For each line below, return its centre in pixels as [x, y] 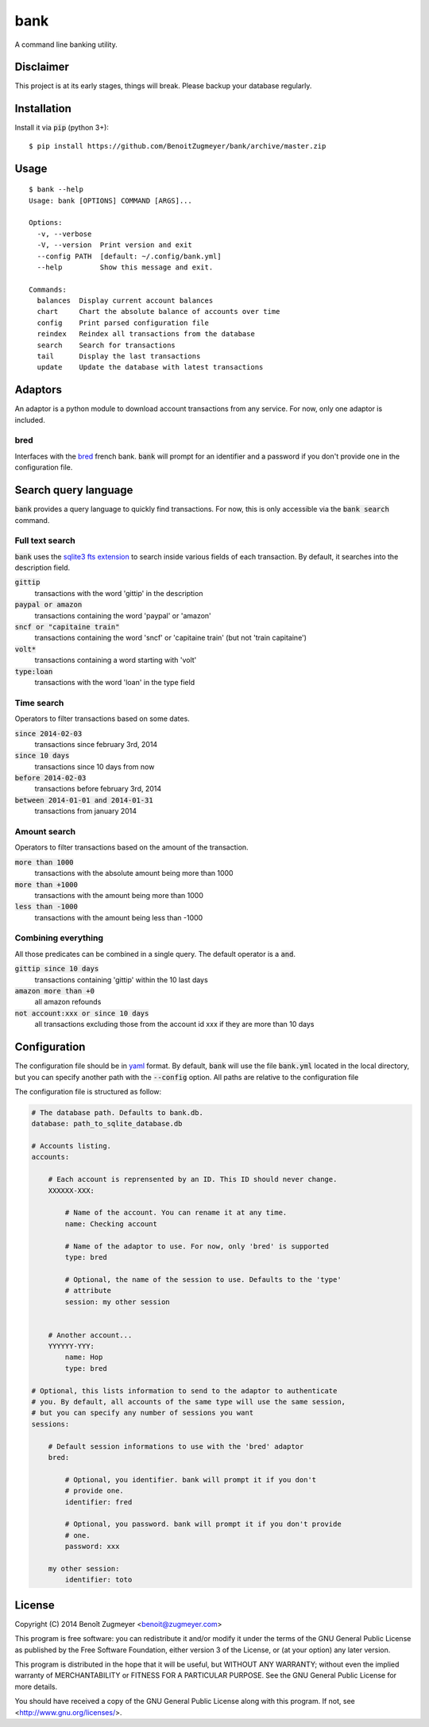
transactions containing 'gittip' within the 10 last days [121, 980]
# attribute [88, 1291]
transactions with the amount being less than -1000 [119, 917]
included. [30, 420]
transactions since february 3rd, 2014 [96, 744]
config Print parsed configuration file [123, 323]
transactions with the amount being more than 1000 [119, 895]
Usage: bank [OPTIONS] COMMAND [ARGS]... [110, 200]
